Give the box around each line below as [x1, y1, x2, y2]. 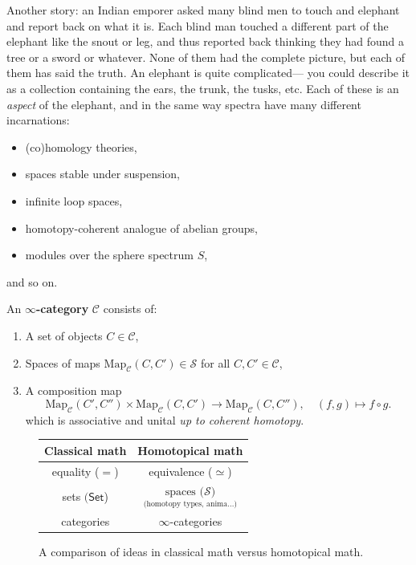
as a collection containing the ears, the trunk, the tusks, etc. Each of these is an [6, 79, 399, 96]
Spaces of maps [25, 354, 100, 371]
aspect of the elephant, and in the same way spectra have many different [6, 96, 361, 112]
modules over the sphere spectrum [25, 246, 194, 263]
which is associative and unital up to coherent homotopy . [25, 411, 304, 428]
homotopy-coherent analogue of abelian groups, [25, 219, 258, 236]
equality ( [51, 462, 100, 479]
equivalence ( [149, 462, 213, 479]
